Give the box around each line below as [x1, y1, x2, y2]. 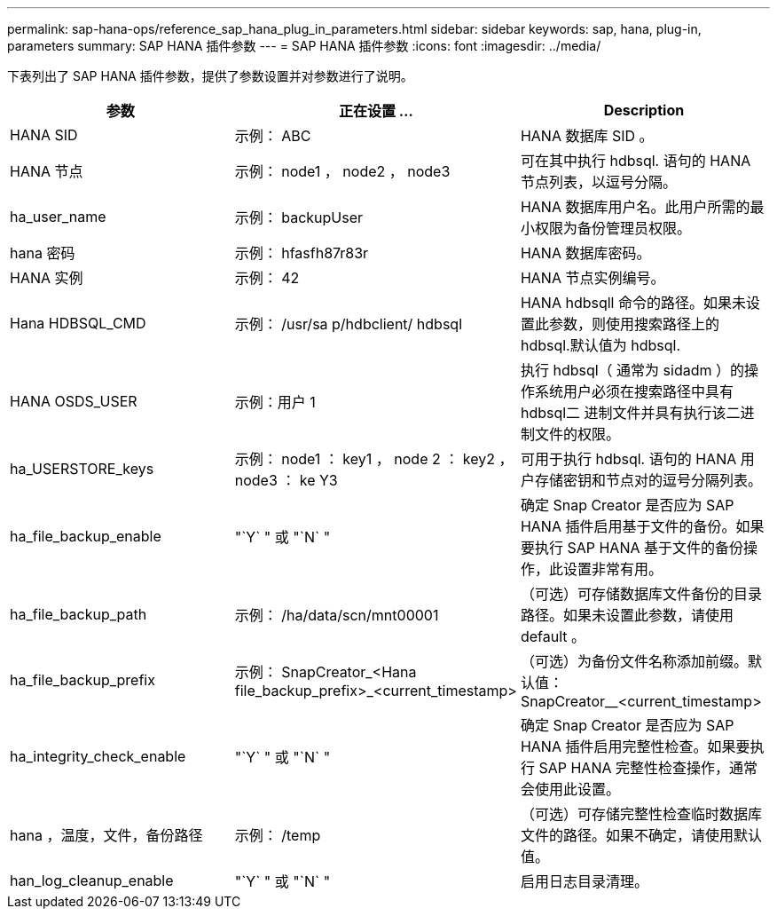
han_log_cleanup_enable [10, 872, 174, 889]
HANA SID [10, 126, 78, 144]
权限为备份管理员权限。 [534, 219, 691, 237]
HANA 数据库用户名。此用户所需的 [520, 198, 750, 216]
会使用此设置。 [520, 780, 620, 798]
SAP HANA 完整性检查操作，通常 [538, 759, 757, 777]
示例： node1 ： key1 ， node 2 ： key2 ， [234, 450, 514, 468]
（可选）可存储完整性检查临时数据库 [520, 805, 762, 823]
